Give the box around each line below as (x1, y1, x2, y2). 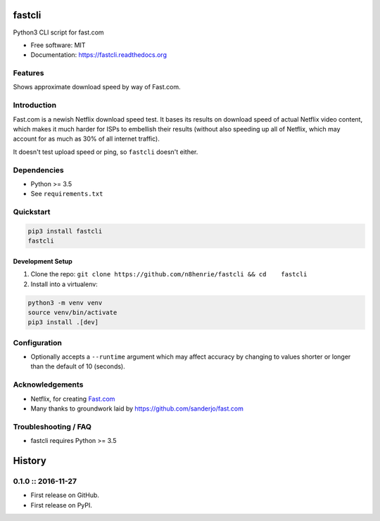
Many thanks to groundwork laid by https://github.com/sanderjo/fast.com (30, 404, 244, 413)
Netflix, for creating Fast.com (30, 394, 115, 403)
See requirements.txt (30, 190, 103, 198)
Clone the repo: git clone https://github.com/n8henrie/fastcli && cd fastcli (30, 270, 308, 278)
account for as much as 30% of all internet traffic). (13, 134, 160, 143)
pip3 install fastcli (27, 227, 103, 235)
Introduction (13, 101, 56, 110)
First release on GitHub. (30, 491, 100, 499)
